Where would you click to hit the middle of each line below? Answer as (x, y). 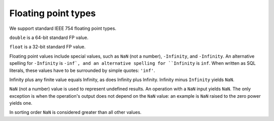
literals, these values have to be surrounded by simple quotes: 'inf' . (82, 70)
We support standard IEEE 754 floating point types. (63, 28)
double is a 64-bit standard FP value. (49, 37)
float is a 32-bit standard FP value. (47, 47)
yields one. (21, 103)
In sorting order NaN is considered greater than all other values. (75, 112)
